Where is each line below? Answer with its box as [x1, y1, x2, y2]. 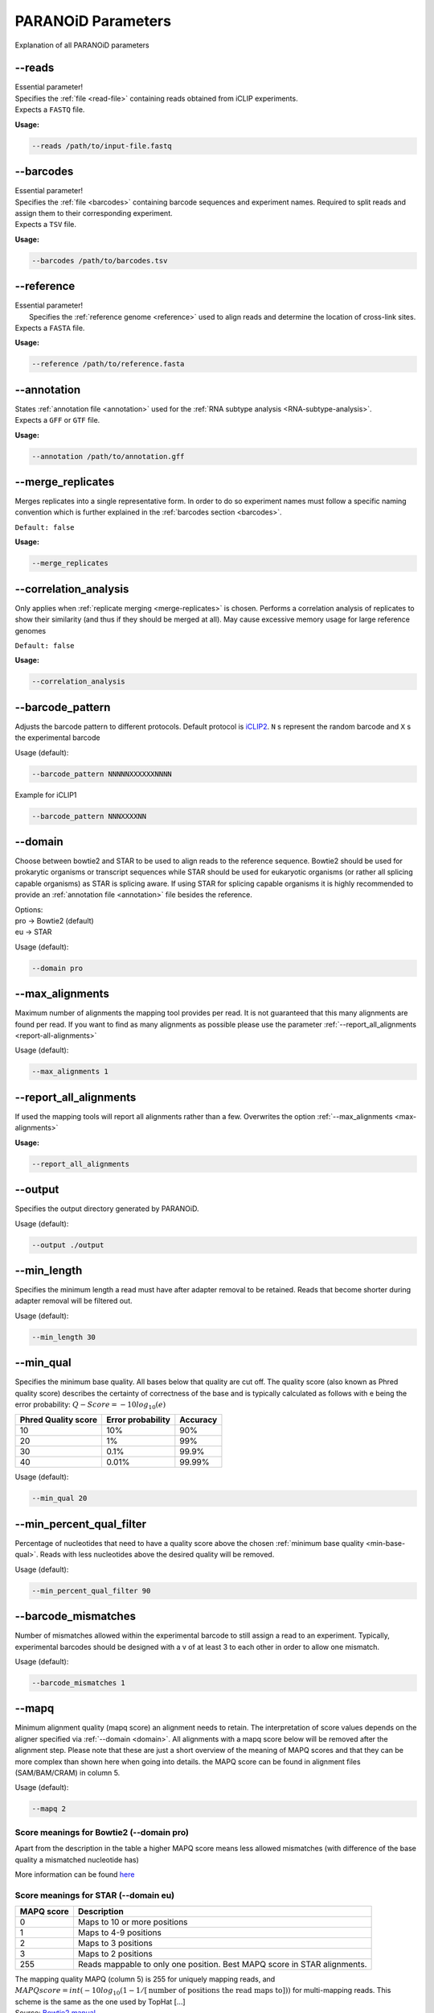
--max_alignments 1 [31, 1067, 108, 1077]
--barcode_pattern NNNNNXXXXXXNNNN [31, 769, 172, 779]
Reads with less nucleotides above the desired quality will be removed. [39, 1550, 275, 1560]
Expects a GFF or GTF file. [14, 415, 100, 425]
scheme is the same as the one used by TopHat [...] [14, 1997, 186, 2007]
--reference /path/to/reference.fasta [31, 359, 185, 369]
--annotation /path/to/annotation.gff [31, 452, 185, 461]
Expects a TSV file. [14, 220, 76, 229]
